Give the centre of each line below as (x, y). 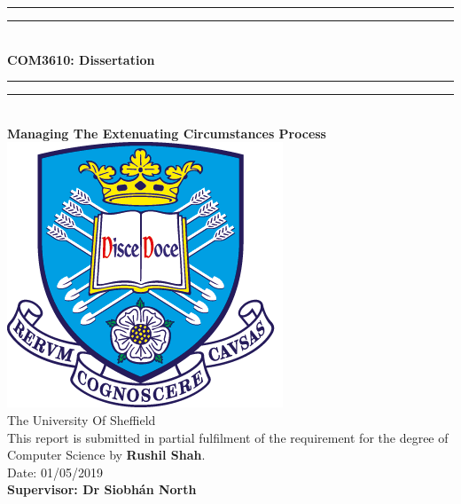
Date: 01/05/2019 (55, 472)
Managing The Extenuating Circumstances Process (167, 133)
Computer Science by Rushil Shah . (106, 455)
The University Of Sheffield (82, 419)
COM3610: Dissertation (81, 59)
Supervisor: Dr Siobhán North (102, 489)
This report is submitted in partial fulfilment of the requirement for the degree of (228, 437)
